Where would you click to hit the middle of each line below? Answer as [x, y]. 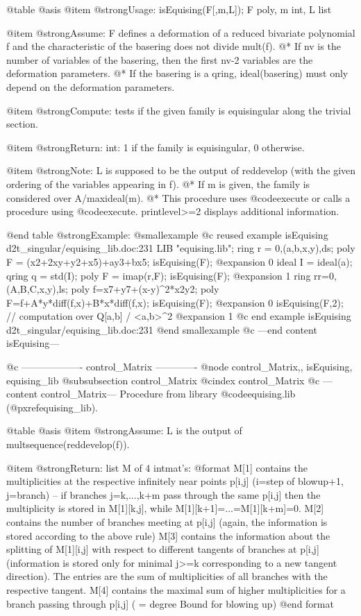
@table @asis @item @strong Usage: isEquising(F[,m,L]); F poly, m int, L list [169, 9]
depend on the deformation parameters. [91, 86]
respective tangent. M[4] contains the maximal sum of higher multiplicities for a [176, 589]
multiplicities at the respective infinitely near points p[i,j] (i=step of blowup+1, [175, 481]
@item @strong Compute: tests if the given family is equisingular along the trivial [179, 110]
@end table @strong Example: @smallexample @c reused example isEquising [167, 234]
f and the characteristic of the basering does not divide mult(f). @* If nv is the [174, 46]
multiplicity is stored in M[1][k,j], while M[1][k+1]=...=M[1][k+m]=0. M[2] [165, 508]
